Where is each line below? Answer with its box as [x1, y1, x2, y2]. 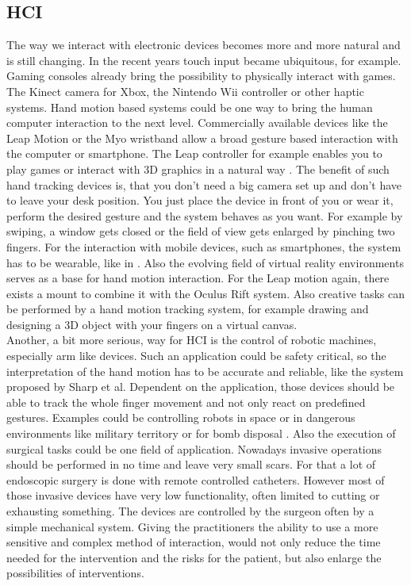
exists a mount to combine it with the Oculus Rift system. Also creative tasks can [6, 285, 405, 301]
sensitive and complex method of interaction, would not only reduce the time [6, 534, 381, 550]
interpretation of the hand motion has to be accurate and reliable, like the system [6, 362, 404, 379]
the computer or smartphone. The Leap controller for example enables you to [6, 145, 382, 162]
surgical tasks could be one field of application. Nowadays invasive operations [6, 440, 382, 457]
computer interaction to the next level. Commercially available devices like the [6, 114, 388, 131]
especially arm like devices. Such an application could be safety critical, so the [6, 347, 386, 364]
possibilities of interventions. [6, 565, 144, 581]
